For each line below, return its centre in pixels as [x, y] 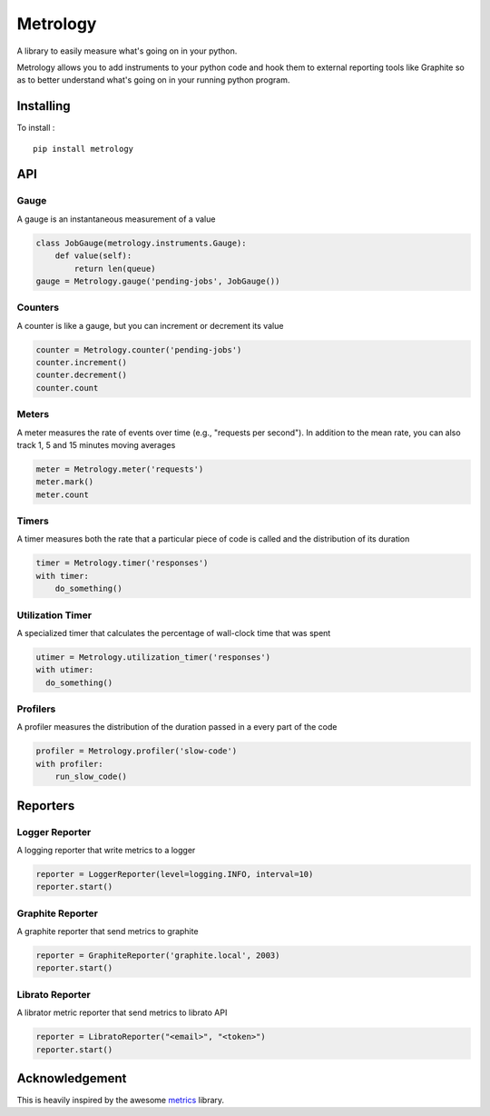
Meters [33, 414]
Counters [38, 307]
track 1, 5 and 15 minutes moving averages [96, 444]
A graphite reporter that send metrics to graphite [108, 932]
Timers [33, 521]
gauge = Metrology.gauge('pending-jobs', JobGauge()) [158, 281]
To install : [36, 128]
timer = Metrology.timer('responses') [122, 563]
